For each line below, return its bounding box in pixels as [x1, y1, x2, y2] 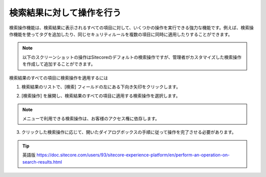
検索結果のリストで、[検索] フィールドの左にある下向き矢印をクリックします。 [21, 84, 181, 90]
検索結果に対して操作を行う [9, 7, 122, 18]
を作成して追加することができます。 [22, 61, 96, 67]
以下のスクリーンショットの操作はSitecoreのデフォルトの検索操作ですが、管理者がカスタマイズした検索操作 [22, 54, 242, 60]
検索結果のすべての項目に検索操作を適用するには [9, 74, 108, 81]
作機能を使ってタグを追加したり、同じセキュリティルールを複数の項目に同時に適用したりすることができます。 [9, 31, 233, 37]
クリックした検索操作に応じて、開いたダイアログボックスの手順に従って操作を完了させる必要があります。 [21, 129, 236, 135]
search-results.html [22, 159, 63, 165]
